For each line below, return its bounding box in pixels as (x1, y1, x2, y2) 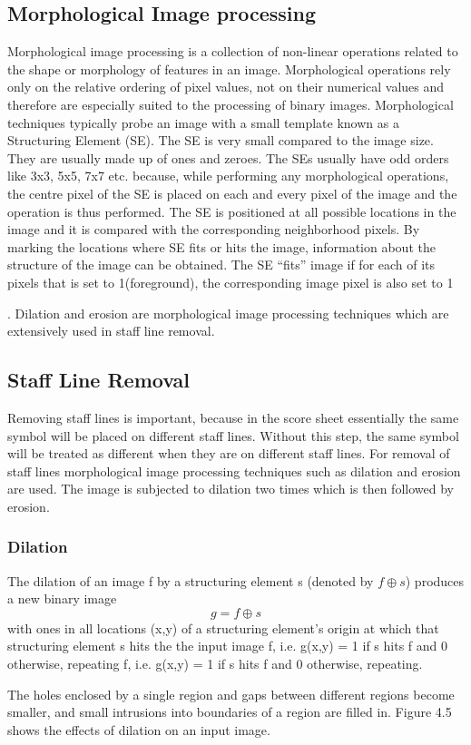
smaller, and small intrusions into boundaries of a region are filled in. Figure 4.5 (7, 702, 452, 721)
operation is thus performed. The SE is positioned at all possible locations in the (7, 201, 456, 221)
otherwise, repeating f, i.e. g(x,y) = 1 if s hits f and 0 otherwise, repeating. (7, 654, 423, 673)
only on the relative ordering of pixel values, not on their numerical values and (7, 77, 445, 96)
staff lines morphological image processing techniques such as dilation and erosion (7, 461, 461, 480)
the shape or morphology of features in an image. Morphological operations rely (7, 59, 451, 78)
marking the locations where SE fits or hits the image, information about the (7, 237, 436, 256)
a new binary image (7, 589, 117, 608)
